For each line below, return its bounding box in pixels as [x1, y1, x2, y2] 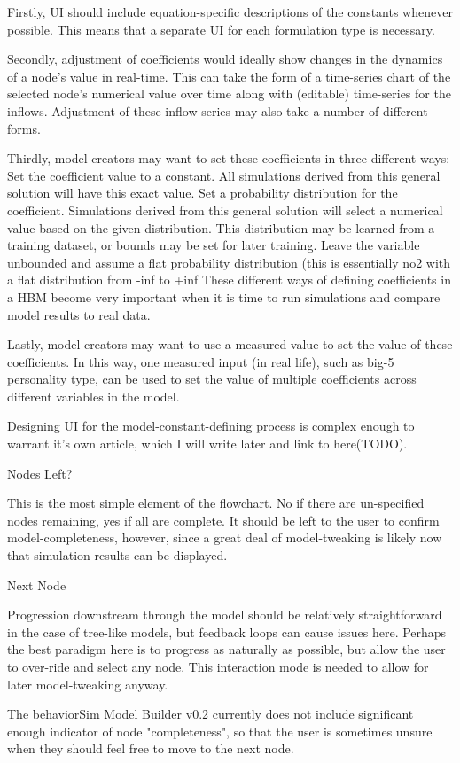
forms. [7, 119, 41, 137]
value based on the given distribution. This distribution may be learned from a [7, 218, 435, 237]
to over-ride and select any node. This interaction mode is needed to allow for [7, 658, 429, 675]
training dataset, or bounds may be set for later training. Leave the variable [7, 236, 420, 254]
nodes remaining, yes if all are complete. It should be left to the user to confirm [7, 510, 440, 529]
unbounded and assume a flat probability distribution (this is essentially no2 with [7, 253, 451, 271]
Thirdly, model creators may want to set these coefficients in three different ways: [7, 149, 450, 167]
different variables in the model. [7, 386, 180, 405]
